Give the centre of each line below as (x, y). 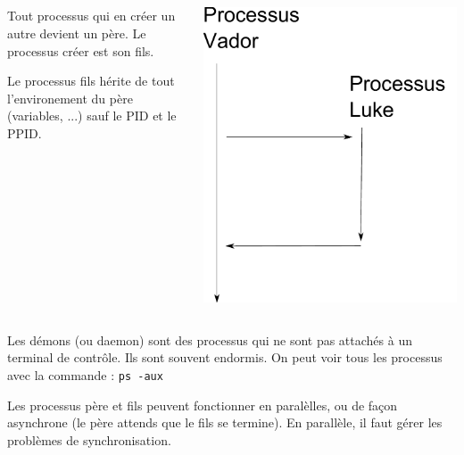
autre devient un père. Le (77, 33)
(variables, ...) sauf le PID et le (92, 116)
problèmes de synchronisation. (89, 439)
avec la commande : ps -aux (85, 374)
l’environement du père (70, 98)
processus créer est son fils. (81, 50)
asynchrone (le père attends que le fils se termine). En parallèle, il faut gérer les (225, 422)
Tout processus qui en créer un (91, 16)
